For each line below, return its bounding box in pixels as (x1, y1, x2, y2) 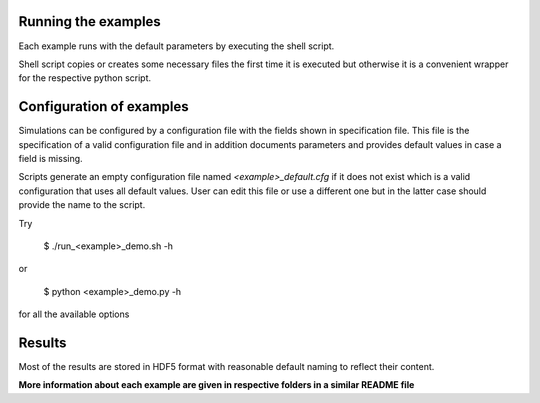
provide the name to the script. (18, 199, 146, 211)
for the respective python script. (18, 72, 152, 84)
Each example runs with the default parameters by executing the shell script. (18, 40, 335, 52)
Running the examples (18, 13, 162, 30)
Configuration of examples (18, 98, 189, 115)
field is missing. (18, 152, 84, 164)
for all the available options (18, 308, 130, 320)
